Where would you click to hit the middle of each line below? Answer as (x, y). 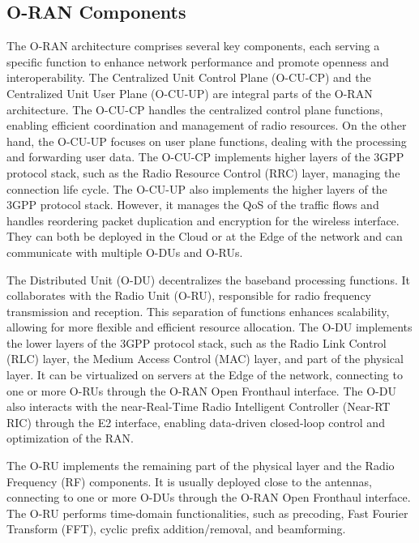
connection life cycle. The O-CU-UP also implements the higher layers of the (197, 188)
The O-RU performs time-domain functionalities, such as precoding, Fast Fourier (207, 513)
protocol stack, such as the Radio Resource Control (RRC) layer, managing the (203, 172)
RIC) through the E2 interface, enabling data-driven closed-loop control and (196, 422)
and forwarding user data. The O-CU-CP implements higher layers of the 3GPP (205, 157)
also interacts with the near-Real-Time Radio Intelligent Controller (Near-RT (199, 406)
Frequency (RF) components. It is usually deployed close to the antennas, (189, 481)
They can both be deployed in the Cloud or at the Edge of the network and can (205, 236)
